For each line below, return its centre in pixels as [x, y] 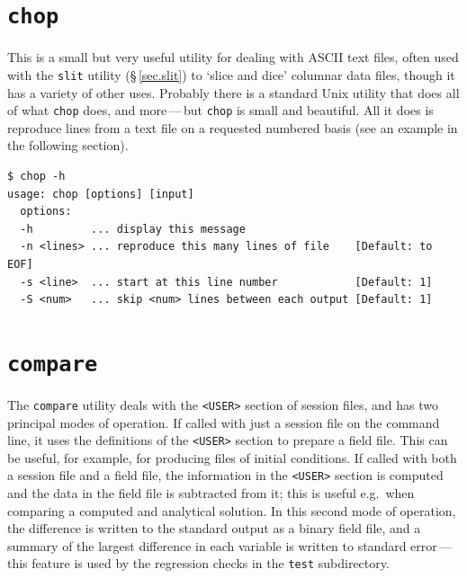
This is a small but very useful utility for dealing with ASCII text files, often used [233, 57]
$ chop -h [36, 176]
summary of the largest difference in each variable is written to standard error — [230, 545]
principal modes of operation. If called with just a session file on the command [224, 422]
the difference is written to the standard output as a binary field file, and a [214, 528]
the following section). [68, 145]
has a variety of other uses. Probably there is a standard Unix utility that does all [233, 92]
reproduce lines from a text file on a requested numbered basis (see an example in [233, 127]
